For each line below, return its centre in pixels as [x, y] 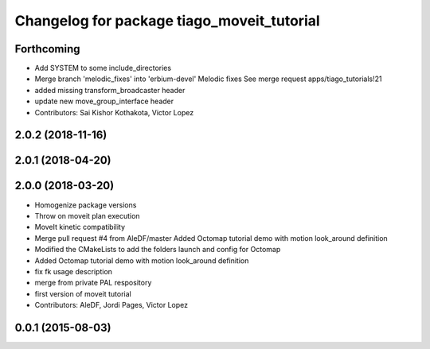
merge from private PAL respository [93, 283]
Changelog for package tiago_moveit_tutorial [167, 21]
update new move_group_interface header [104, 101]
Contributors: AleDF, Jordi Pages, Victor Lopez [111, 305]
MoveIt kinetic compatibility [80, 227]
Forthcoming [47, 49]
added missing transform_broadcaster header [110, 90]
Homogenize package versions [86, 205]
